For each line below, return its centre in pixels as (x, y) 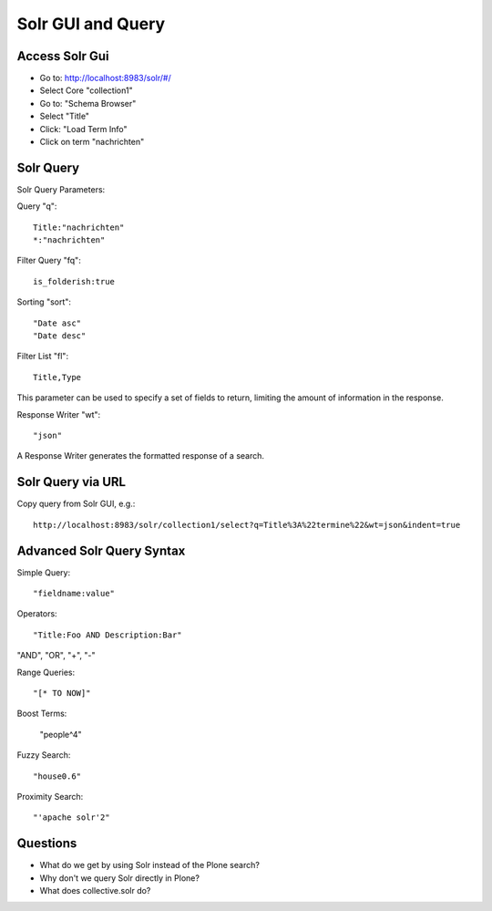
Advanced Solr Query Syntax (101, 550)
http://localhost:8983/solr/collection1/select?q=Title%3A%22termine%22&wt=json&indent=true (247, 525)
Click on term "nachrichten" (92, 142)
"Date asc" (57, 323)
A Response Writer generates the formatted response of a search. (140, 456)
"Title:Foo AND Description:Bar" (108, 635)
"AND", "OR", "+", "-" (56, 656)
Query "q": (37, 206)
